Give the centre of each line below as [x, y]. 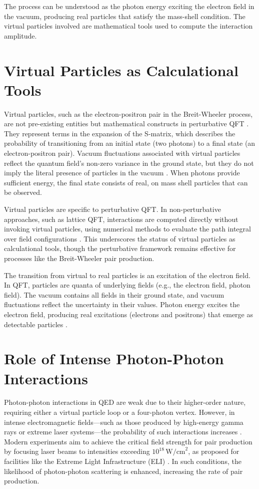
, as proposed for [214, 451]
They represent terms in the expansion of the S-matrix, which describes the [120, 133]
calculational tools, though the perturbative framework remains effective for [120, 248]
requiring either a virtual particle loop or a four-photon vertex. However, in [119, 412]
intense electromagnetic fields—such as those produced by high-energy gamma [124, 422]
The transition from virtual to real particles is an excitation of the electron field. [127, 275]
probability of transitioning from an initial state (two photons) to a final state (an [130, 143]
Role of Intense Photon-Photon [114, 358]
